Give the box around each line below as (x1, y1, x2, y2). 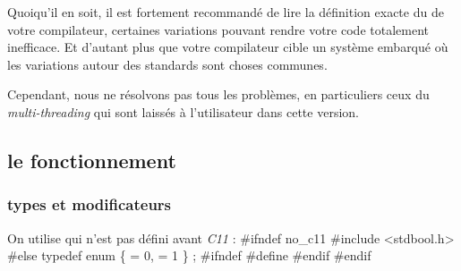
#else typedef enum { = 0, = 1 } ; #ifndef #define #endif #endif (7, 246, 371, 265)
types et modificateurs (7, 193, 172, 216)
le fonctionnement (7, 146, 176, 174)
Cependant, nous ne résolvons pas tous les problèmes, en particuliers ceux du (7, 85, 430, 104)
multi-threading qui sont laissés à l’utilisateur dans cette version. (7, 102, 359, 121)
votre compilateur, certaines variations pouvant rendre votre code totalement (7, 20, 429, 38)
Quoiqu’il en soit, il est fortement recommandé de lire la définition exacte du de (7, 3, 444, 21)
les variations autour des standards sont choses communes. (7, 55, 328, 73)
